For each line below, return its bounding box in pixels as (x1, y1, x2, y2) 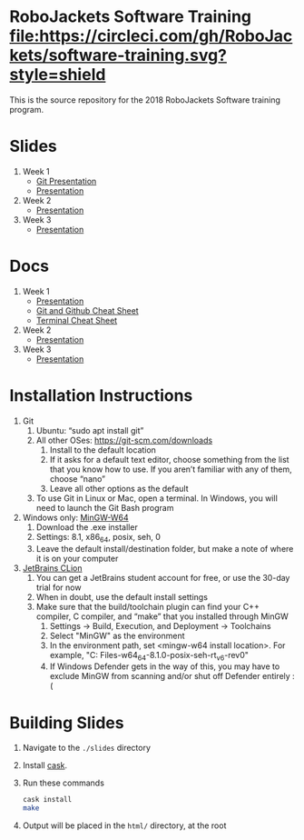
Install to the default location (49, 444, 157, 455)
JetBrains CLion (22, 562, 83, 574)
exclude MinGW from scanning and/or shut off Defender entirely (49, 671, 290, 682)
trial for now (35, 582, 82, 593)
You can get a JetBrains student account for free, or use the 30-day (35, 572, 290, 583)
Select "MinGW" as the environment (49, 630, 185, 641)
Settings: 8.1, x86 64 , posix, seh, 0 (35, 531, 162, 545)
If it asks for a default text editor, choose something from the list (49, 454, 289, 465)
